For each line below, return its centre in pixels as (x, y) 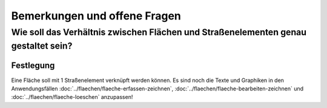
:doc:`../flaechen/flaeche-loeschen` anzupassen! (72, 97)
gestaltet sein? (42, 46)
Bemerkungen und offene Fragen (96, 16)
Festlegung (33, 66)
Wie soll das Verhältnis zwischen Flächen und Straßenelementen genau (159, 32)
